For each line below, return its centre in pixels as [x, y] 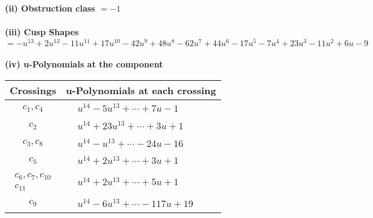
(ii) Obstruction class [50, 8]
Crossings [33, 90]
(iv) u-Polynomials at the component [84, 64]
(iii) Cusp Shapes [42, 32]
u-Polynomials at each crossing [141, 90]
